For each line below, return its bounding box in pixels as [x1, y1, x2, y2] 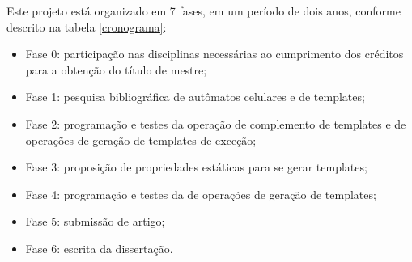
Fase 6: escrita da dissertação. [25, 239, 173, 256]
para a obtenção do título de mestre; [25, 61, 207, 78]
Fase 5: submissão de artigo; [25, 213, 165, 230]
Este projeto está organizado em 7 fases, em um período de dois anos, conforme [6, 2, 401, 19]
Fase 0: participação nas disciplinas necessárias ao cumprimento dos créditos [25, 45, 404, 62]
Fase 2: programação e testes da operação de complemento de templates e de [25, 115, 406, 132]
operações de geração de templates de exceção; [25, 131, 257, 148]
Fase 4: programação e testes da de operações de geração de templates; [25, 185, 376, 202]
